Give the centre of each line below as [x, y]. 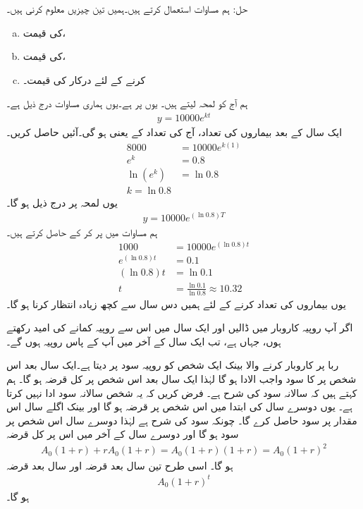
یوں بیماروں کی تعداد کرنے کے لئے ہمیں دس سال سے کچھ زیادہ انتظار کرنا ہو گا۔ [176, 303]
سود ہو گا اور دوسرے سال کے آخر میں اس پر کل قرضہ [123, 434]
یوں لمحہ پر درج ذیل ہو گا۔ [62, 202]
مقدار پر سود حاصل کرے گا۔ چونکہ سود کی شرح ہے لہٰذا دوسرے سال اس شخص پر [182, 420]
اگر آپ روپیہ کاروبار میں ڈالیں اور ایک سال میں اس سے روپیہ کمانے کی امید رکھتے [180, 327]
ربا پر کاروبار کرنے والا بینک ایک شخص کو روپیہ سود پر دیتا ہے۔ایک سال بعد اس [173, 365]
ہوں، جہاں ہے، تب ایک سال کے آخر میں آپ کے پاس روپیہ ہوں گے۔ [144, 341]
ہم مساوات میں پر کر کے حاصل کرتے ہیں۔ [82, 232]
